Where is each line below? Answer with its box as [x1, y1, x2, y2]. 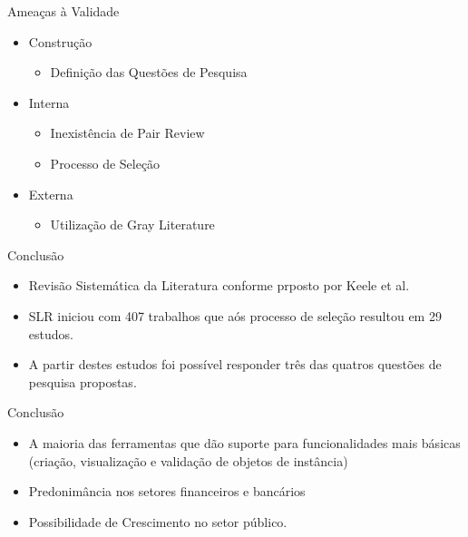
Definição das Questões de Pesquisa [50, 63, 248, 82]
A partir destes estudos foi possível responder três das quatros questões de [28, 355, 442, 374]
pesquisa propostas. [28, 372, 137, 391]
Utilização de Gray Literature [50, 215, 215, 234]
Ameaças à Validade [7, 2, 120, 20]
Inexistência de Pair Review [50, 123, 205, 142]
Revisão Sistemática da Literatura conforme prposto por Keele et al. [28, 276, 410, 295]
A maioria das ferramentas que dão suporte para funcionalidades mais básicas [28, 433, 461, 452]
